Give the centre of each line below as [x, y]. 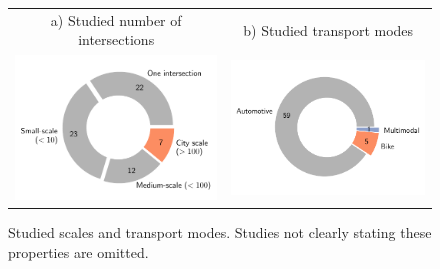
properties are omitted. [78, 251]
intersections [116, 39]
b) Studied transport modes [328, 29]
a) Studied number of [116, 19]
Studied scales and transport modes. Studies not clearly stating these [220, 232]
